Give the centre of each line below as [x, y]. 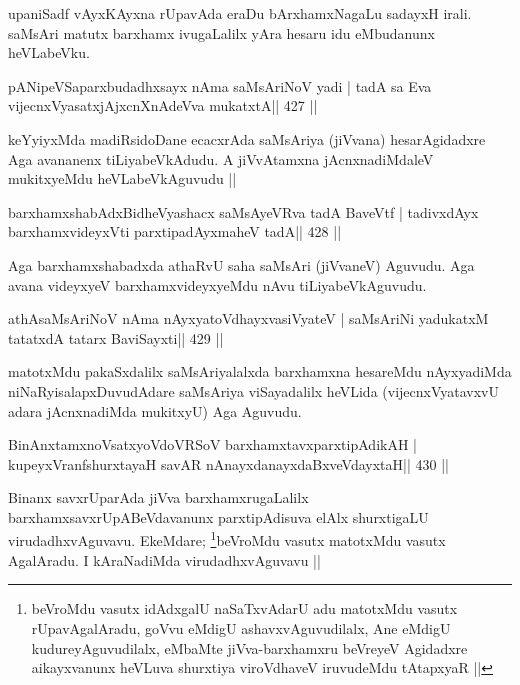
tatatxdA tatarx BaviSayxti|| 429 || [116, 337]
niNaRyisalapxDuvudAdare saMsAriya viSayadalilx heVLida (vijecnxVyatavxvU [253, 390]
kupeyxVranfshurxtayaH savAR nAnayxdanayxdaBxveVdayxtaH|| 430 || [228, 463]
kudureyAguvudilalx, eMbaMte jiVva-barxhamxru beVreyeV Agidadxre [249, 647]
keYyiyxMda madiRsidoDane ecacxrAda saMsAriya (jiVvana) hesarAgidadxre [247, 138]
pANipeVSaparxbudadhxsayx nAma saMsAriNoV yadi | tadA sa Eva [220, 85]
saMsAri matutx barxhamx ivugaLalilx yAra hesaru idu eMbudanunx [221, 32]
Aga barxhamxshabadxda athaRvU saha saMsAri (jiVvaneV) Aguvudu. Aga [241, 264]
